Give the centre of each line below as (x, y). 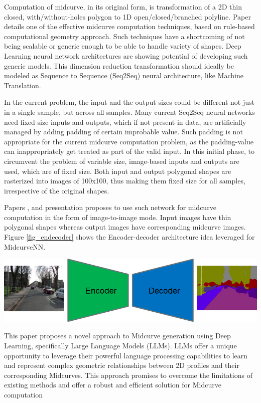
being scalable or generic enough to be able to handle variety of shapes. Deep (123, 46)
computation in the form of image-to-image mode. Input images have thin (118, 217)
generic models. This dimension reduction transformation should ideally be (119, 65)
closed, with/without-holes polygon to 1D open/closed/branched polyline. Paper (127, 16)
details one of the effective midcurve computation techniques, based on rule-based (129, 26)
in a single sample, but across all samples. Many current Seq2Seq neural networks (129, 112)
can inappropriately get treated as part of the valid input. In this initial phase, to (129, 151)
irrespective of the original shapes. (57, 190)
